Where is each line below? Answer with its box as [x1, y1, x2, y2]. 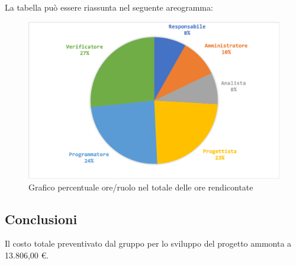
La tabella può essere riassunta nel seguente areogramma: [5, 1, 213, 13]
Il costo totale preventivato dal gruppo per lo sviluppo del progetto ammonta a [5, 237, 292, 250]
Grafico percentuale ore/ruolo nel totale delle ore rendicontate [28, 180, 253, 193]
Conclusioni [5, 209, 78, 228]
